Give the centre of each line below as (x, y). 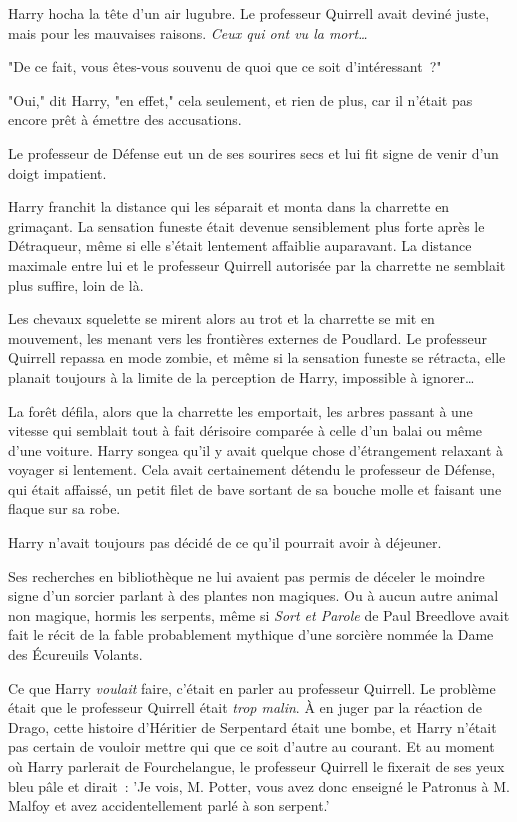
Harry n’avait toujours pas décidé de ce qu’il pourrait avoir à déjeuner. (225, 542)
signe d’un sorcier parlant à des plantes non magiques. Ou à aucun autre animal (253, 595)
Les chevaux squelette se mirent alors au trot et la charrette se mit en (221, 318)
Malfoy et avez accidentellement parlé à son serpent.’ (169, 805)
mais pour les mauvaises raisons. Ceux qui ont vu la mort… (188, 32)
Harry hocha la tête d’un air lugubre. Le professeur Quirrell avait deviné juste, (249, 13)
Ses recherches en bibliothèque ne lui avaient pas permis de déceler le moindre (246, 575)
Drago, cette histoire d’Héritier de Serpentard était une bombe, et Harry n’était (252, 726)
